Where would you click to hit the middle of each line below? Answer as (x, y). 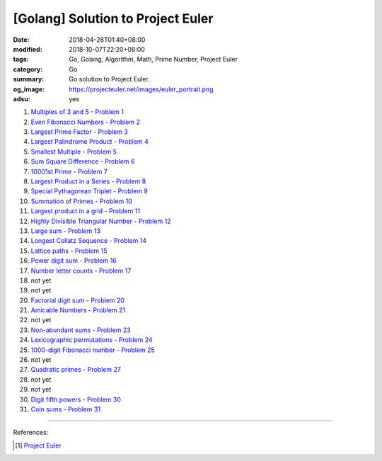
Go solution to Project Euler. (109, 79)
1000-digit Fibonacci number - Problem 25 (93, 350)
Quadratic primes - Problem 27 (76, 370)
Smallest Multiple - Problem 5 (74, 152)
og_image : (29, 89)
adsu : (22, 98)
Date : (21, 40)
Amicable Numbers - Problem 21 (78, 310)
